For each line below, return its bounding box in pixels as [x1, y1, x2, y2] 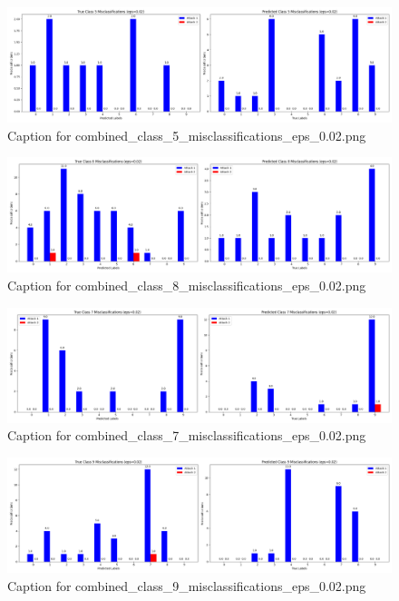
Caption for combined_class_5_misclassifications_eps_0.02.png [7, 125, 366, 144]
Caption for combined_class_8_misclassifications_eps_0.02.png [7, 276, 366, 294]
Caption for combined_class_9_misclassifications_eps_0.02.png [7, 576, 366, 595]
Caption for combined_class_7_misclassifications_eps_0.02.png [7, 426, 366, 445]
